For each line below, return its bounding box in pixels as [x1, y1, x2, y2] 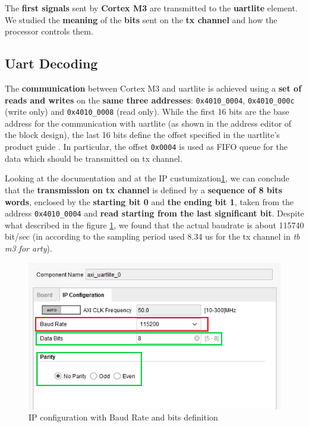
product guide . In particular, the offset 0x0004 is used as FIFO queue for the [5, 140, 288, 153]
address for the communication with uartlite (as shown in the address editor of [5, 117, 292, 129]
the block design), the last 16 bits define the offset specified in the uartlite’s [5, 128, 280, 141]
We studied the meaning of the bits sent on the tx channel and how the [5, 13, 278, 26]
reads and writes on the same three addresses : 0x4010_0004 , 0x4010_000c [5, 93, 295, 106]
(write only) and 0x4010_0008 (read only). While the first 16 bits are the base [5, 105, 289, 118]
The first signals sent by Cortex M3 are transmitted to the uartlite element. [5, 2, 298, 14]
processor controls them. [5, 25, 93, 37]
